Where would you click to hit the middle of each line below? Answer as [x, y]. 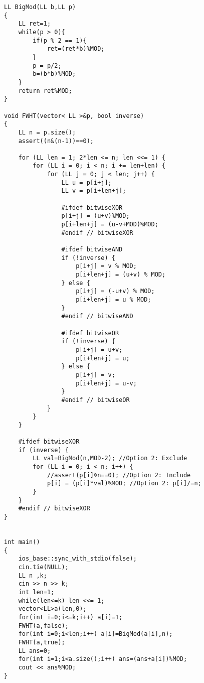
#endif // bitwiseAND [97, 316]
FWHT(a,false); [43, 626]
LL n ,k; [33, 575]
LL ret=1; [35, 24]
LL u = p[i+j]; [86, 182]
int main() [22, 542]
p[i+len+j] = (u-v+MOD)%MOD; [110, 225]
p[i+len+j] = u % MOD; [114, 299]
